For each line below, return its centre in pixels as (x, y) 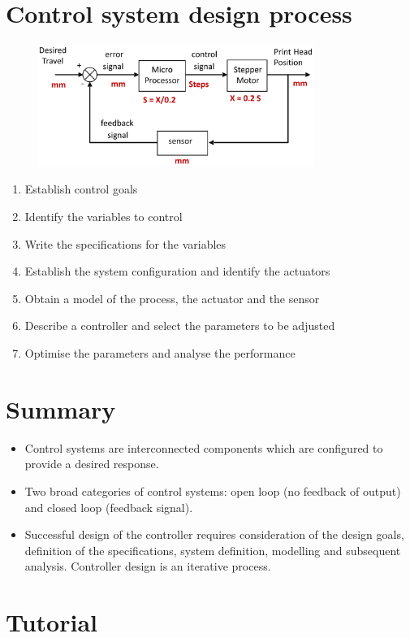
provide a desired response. (92, 464)
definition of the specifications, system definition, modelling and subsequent (213, 550)
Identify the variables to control (104, 217)
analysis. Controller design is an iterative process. (148, 566)
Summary (61, 408)
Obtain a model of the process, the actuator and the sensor (172, 298)
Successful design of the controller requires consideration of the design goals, (214, 534)
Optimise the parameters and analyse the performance (160, 353)
